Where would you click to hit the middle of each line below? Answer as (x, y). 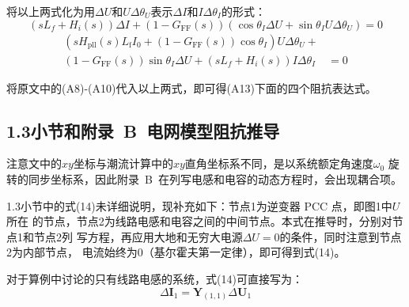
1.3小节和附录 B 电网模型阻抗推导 (143, 130)
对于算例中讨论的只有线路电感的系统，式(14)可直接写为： (155, 279)
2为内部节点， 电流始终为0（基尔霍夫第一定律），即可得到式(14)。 (176, 252)
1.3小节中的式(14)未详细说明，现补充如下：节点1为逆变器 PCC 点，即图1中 (199, 205)
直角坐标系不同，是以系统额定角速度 (279, 163)
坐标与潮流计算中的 (123, 163)
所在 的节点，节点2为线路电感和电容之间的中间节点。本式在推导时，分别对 (199, 221)
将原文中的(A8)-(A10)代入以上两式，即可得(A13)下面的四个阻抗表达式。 (191, 87)
